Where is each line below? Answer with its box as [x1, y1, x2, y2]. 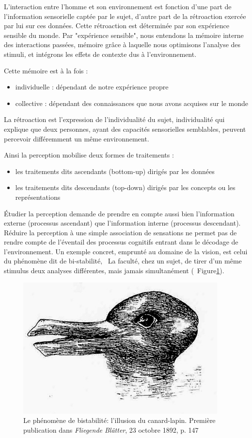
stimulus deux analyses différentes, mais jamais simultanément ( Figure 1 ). [4, 265, 224, 276]
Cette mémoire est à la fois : [4, 65, 88, 75]
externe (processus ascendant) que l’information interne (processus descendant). [4, 218, 241, 228]
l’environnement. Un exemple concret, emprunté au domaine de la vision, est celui [4, 246, 248, 256]
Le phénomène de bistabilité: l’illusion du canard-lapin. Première [23, 415, 216, 425]
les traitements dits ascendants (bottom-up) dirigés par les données [15, 166, 215, 176]
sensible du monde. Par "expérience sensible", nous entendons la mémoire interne [4, 30, 244, 40]
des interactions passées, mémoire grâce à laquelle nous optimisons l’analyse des [4, 39, 241, 50]
